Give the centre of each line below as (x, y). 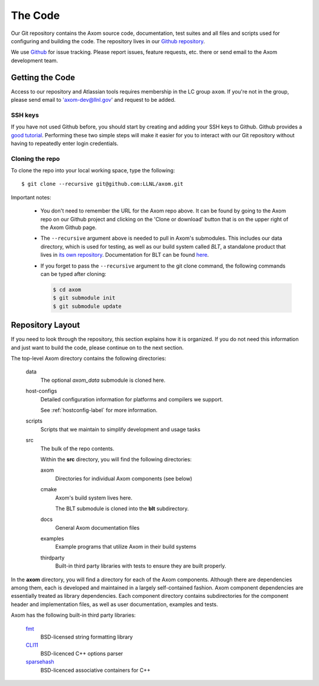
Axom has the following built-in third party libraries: (73, 615)
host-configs (41, 391)
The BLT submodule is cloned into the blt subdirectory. (122, 508)
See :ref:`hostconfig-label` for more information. (99, 410)
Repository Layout (45, 325)
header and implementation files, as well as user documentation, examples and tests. (115, 604)
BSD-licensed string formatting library (87, 637)
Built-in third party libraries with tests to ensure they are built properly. (141, 566)
